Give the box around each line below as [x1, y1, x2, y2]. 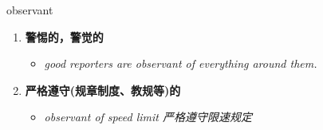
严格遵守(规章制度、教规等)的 [25, 81, 181, 98]
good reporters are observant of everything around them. [44, 55, 317, 72]
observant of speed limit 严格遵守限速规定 [44, 108, 252, 125]
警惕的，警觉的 [25, 28, 104, 45]
